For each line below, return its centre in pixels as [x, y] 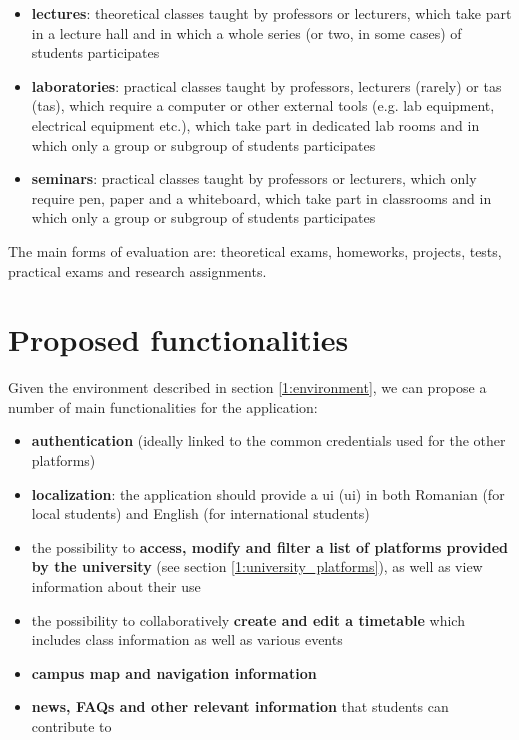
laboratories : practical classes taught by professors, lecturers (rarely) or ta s [266, 85]
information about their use [116, 586]
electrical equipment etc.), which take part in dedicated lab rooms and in [255, 124]
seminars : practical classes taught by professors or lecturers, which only [254, 178]
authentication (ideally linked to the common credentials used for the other [268, 440]
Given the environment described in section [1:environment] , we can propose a [247, 387]
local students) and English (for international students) [200, 513]
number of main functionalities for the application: [163, 406]
